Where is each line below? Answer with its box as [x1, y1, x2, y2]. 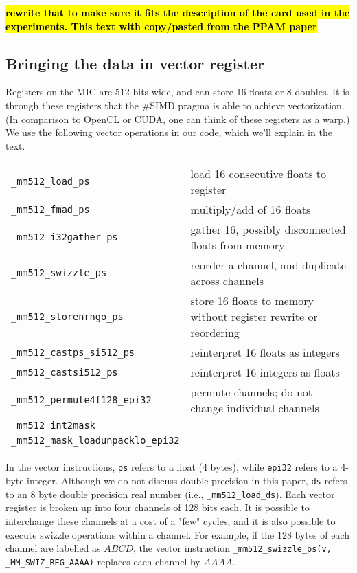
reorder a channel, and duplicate [190, 257, 346, 273]
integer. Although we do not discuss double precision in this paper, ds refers [27, 473, 347, 488]
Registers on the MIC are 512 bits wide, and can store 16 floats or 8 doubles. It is [5, 85, 349, 99]
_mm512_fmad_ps [11, 203, 90, 215]
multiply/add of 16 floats [190, 201, 311, 218]
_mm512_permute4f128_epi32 [11, 394, 152, 406]
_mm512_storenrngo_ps [11, 311, 124, 322]
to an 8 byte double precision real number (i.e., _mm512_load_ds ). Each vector [5, 486, 335, 501]
